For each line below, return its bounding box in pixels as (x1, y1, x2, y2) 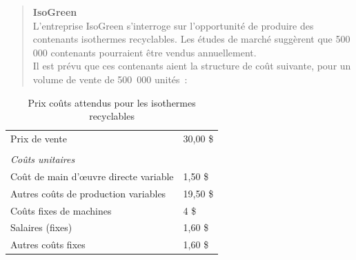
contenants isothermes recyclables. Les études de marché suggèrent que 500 (32, 32, 350, 46)
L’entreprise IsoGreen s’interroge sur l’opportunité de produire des (32, 18, 314, 32)
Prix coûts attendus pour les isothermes (28, 95, 196, 109)
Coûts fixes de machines (10, 203, 112, 217)
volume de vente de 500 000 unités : (32, 72, 188, 86)
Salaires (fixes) (10, 220, 72, 235)
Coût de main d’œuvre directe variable (10, 169, 174, 183)
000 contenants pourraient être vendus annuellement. (32, 45, 257, 59)
